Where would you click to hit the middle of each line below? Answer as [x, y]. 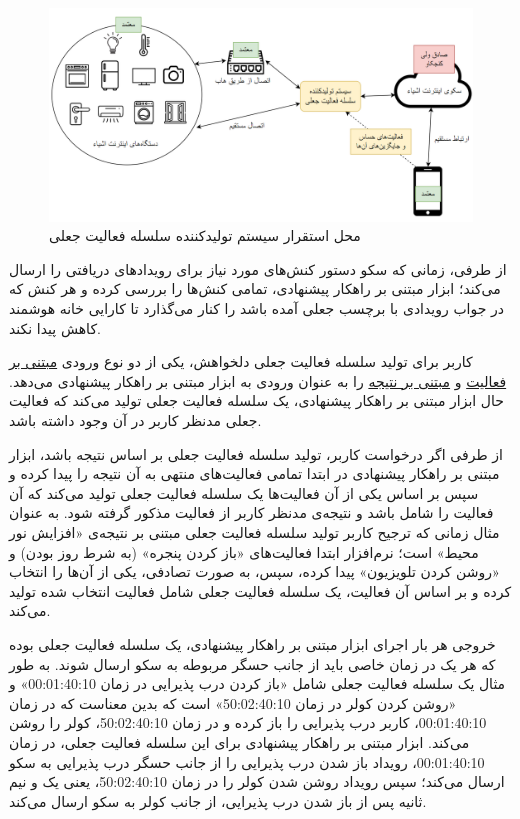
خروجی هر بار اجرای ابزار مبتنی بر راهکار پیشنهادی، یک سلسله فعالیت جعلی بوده [252, 643]
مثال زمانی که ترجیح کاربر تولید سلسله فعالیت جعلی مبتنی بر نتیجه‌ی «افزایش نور [254, 531]
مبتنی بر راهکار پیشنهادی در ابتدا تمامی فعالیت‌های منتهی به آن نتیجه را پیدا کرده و [254, 473]
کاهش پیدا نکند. [55, 327]
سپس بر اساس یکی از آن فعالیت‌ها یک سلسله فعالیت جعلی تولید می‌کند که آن [244, 492]
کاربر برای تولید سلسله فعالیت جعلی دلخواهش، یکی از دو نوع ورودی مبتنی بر [241, 361]
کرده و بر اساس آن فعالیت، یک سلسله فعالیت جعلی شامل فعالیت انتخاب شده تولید [260, 590]
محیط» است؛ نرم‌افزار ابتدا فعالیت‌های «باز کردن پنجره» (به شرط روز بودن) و [244, 551]
